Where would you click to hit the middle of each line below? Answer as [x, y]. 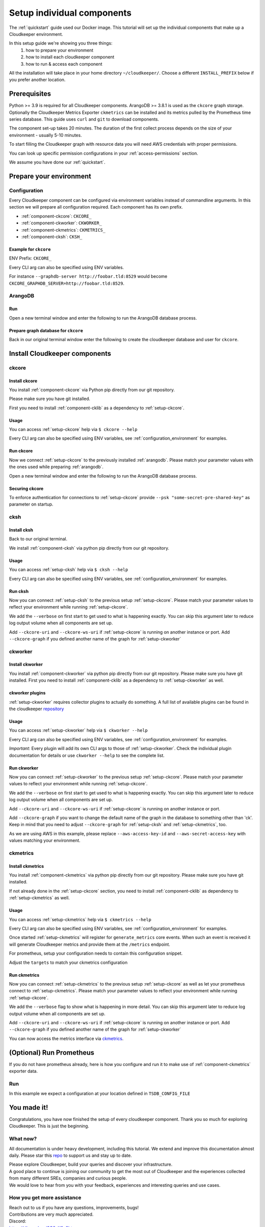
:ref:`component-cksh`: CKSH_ [52, 237]
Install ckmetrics [26, 866]
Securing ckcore [26, 488]
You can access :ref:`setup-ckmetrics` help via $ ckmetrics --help [80, 919]
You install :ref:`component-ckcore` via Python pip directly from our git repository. [92, 390]
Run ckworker [24, 768]
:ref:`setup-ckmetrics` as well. [40, 898]
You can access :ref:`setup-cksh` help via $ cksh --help [69, 570]
